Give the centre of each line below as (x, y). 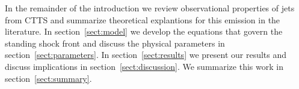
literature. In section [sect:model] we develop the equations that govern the (144, 31)
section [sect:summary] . (48, 78)
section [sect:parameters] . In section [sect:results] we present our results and (146, 55)
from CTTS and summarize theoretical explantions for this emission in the (143, 19)
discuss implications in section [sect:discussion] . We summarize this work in (144, 66)
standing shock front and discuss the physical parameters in (115, 43)
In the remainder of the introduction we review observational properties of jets (150, 8)
